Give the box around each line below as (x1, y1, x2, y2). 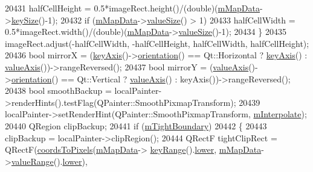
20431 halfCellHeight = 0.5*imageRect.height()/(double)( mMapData (5, 2, 260, 14)
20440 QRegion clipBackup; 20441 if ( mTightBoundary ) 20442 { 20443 (5, 119, 267, 132)
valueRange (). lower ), (11, 155, 88, 167)
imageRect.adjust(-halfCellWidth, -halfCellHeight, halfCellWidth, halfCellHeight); (5, 37, 309, 49)
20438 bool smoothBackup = (5, 84, 112, 97)
